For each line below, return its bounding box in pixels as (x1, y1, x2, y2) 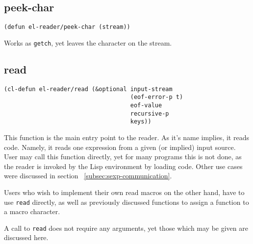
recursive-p (130, 110, 169, 117)
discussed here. (4, 232, 49, 243)
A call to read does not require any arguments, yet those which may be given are (4, 222, 248, 233)
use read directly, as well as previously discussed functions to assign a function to (4, 196, 249, 207)
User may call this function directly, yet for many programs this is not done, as (4, 151, 242, 162)
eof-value (130, 102, 162, 109)
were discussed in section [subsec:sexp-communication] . (4, 171, 172, 181)
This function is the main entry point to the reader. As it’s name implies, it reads (4, 132, 249, 142)
